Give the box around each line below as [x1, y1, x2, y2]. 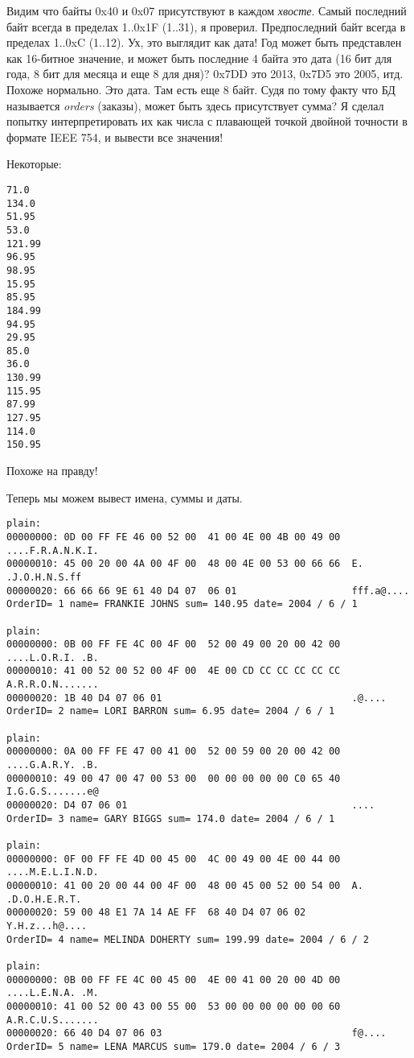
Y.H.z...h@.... [6, 920, 88, 932]
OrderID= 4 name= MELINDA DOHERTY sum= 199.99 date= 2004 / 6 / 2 [6, 933, 370, 945]
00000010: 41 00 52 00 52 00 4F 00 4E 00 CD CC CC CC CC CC [6, 665, 341, 677]
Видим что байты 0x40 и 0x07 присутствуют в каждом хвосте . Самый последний [6, 2, 407, 19]
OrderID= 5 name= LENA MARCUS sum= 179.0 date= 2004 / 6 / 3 [6, 1040, 341, 1052]
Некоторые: [6, 155, 62, 172]
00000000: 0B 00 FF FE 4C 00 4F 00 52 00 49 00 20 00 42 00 [6, 639, 341, 651]
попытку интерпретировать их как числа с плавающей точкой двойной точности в [6, 113, 408, 130]
